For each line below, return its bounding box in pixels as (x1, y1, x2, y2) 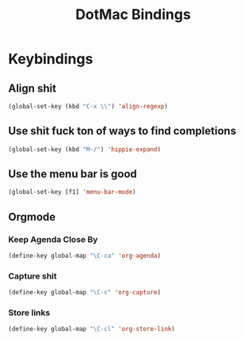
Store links (8, 307, 51, 318)
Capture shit (8, 271, 57, 282)
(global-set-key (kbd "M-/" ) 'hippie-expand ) (8, 145, 161, 153)
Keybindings (8, 50, 93, 68)
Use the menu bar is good (8, 167, 137, 180)
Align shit (8, 81, 57, 95)
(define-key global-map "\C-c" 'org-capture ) (8, 289, 161, 297)
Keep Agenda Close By (8, 233, 98, 244)
